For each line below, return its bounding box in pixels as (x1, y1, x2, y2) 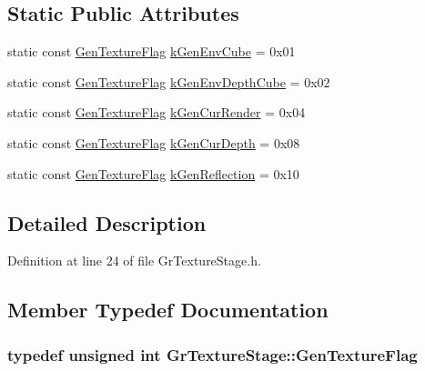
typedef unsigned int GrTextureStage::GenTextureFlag (7, 343, 418, 366)
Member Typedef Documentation (7, 296, 329, 324)
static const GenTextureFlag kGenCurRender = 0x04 (7, 103, 306, 122)
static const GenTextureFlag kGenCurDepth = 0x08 (7, 133, 300, 152)
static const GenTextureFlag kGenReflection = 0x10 (7, 164, 299, 183)
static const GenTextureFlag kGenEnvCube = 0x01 (7, 42, 296, 61)
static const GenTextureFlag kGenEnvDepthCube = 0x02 (7, 72, 330, 91)
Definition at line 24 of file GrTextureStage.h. (7, 251, 261, 270)
